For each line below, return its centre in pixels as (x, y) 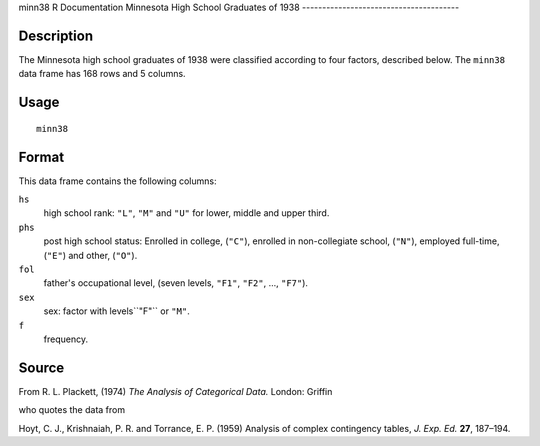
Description (56, 35)
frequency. (66, 339)
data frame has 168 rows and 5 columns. (102, 74)
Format (41, 156)
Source (41, 367)
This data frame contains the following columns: (117, 181)
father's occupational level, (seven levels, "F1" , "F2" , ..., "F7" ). (176, 283)
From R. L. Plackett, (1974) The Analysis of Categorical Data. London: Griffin (175, 391)
